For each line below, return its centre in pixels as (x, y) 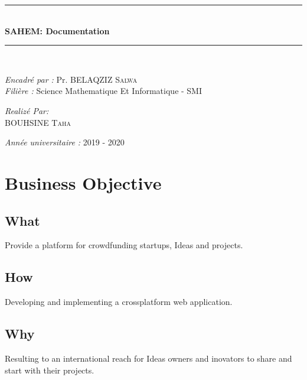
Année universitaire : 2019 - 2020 (65, 142)
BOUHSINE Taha (38, 122)
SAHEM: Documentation (57, 30)
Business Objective (83, 182)
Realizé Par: (27, 110)
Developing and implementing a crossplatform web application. (119, 302)
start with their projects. (50, 370)
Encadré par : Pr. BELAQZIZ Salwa (71, 79)
